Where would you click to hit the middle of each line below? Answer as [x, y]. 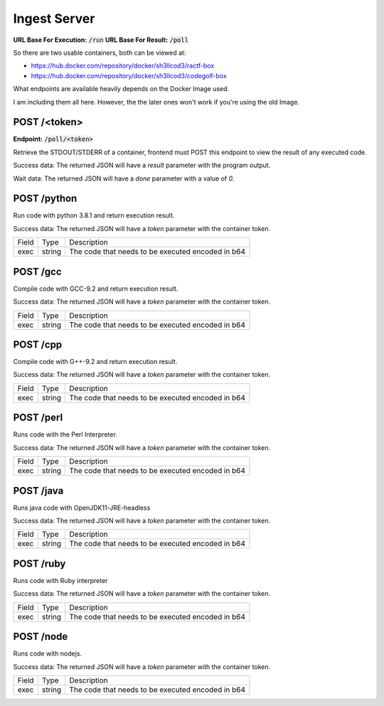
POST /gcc [37, 271]
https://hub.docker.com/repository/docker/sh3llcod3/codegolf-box [129, 75]
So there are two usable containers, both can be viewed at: [100, 53]
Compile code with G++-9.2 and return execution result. [95, 362]
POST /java [38, 491]
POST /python [45, 199]
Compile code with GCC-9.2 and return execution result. [96, 289]
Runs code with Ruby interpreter [60, 580]
